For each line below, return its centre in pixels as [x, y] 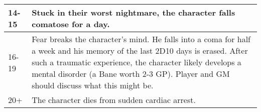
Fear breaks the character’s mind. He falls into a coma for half [141, 39]
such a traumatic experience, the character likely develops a [137, 62]
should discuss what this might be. [93, 85]
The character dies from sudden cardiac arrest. [114, 100]
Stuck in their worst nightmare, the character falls [134, 12]
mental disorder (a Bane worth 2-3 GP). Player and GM [131, 74]
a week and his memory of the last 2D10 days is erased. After [140, 50]
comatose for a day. [71, 24]
